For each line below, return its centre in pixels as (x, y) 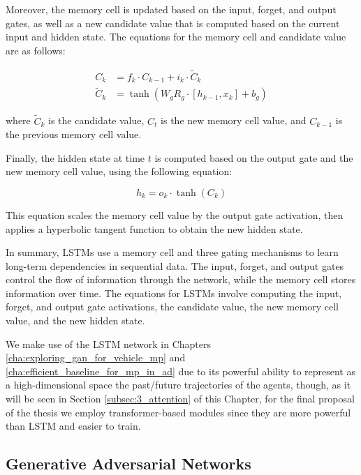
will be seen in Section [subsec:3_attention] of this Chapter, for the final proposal (180, 399)
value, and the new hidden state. (75, 321)
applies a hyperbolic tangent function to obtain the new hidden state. (154, 228)
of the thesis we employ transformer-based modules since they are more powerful (178, 412)
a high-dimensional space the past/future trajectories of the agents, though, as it (178, 385)
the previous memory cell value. (74, 134)
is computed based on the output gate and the (254, 157)
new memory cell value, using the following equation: (119, 171)
